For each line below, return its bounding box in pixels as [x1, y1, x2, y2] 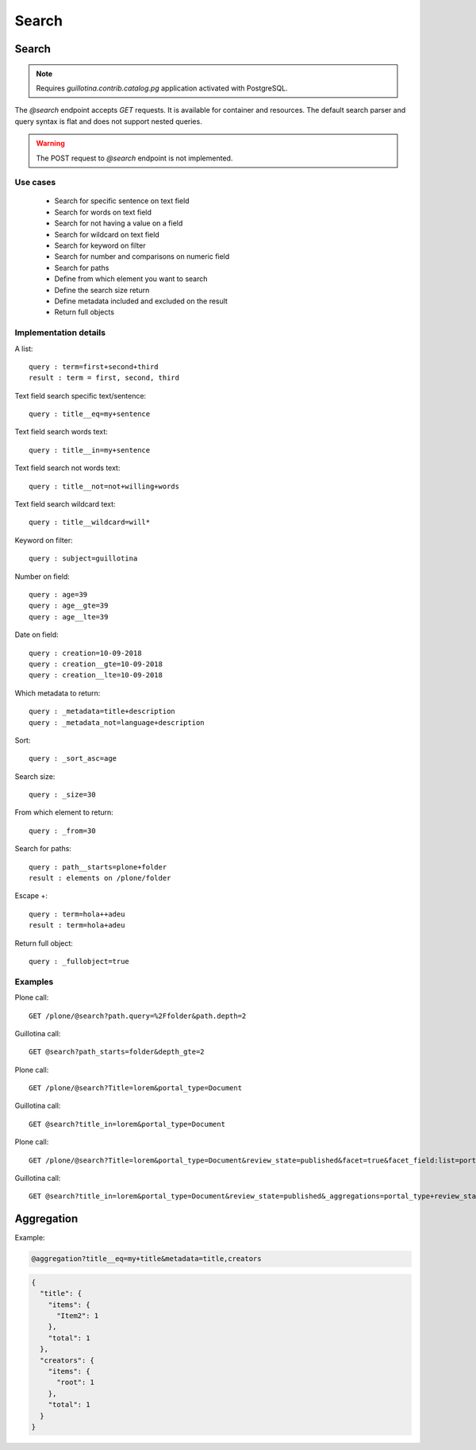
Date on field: [14, 630, 59, 639]
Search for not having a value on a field [54, 218, 183, 228]
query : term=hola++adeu [29, 909, 125, 919]
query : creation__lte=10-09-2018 [29, 671, 163, 680]
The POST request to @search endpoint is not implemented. [36, 153, 233, 163]
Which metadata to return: [14, 688, 101, 698]
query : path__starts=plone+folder [29, 862, 167, 871]
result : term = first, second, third [29, 373, 180, 383]
